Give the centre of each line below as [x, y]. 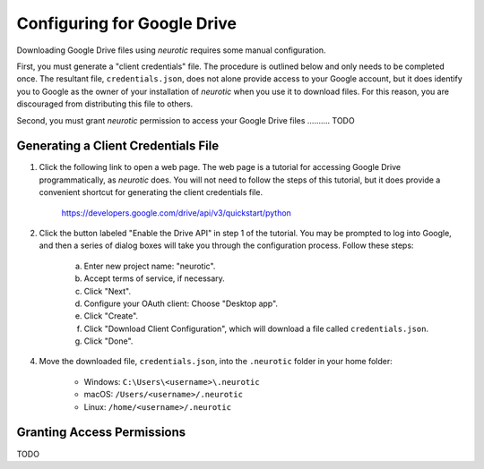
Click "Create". [111, 316]
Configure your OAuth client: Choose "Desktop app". [181, 303]
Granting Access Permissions [101, 433]
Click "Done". [108, 341]
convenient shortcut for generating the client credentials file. [151, 192]
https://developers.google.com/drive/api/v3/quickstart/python [176, 213]
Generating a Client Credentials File [118, 146]
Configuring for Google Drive [127, 23]
